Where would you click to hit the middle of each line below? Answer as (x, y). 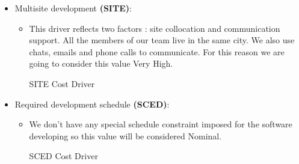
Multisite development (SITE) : (73, 8)
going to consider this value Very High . (101, 63)
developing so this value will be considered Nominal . (125, 135)
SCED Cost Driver (63, 156)
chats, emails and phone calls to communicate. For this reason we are (157, 51)
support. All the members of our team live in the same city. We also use (162, 40)
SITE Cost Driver (62, 83)
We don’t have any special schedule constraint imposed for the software (161, 124)
